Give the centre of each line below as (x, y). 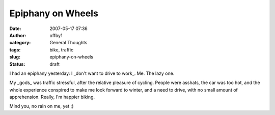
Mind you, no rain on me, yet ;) (42, 106)
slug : (15, 57)
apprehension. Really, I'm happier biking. (52, 97)
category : (20, 43)
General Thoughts (68, 43)
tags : (15, 50)
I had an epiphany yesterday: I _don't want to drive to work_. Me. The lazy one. (92, 73)
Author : (18, 35)
